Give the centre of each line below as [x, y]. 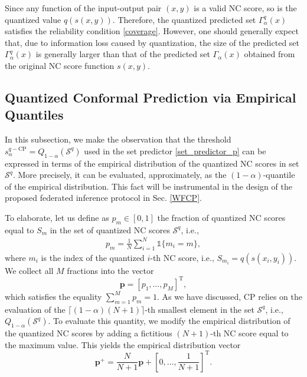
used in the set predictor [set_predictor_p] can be [175, 151]
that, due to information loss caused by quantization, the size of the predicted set [152, 42]
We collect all [29, 270]
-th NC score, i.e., [182, 257]
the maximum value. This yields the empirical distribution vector [123, 344]
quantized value [33, 19]
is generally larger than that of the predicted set [123, 54]
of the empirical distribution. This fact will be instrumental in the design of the [148, 186]
